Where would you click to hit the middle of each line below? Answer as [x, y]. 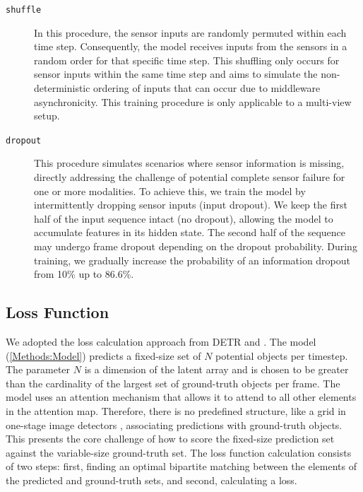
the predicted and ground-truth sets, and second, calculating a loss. [151, 480]
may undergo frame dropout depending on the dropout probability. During [196, 246]
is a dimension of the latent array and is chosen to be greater [216, 369]
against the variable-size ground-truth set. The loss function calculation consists [179, 452]
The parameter [38, 369]
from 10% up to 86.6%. [84, 274]
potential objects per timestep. [282, 355]
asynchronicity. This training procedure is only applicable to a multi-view [193, 101]
